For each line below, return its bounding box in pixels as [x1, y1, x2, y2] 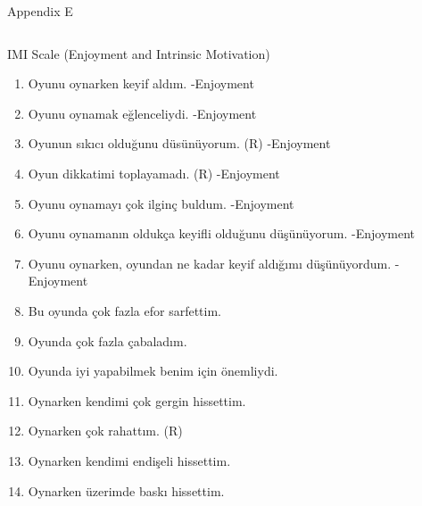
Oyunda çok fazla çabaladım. [28, 331, 187, 350]
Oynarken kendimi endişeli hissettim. [28, 451, 231, 469]
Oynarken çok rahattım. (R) [28, 421, 183, 440]
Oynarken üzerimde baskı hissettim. [28, 481, 225, 500]
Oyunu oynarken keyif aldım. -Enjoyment [28, 74, 254, 93]
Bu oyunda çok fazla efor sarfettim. [28, 301, 221, 319]
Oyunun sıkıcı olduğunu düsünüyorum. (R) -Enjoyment [28, 134, 331, 153]
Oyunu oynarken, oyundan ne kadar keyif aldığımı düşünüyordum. [28, 253, 392, 272]
